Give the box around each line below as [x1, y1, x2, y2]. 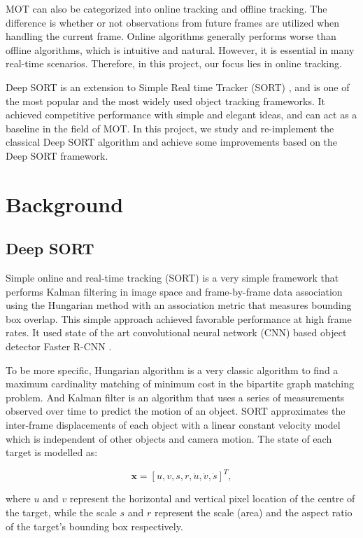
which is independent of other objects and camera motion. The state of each [6, 431, 332, 446]
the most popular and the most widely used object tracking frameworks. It [6, 93, 326, 108]
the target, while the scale [6, 504, 117, 519]
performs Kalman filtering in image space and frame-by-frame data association [6, 284, 343, 298]
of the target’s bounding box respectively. [6, 518, 183, 533]
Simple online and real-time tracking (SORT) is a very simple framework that [6, 270, 339, 285]
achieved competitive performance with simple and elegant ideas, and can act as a [6, 107, 357, 122]
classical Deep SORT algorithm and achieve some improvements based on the [6, 134, 338, 149]
